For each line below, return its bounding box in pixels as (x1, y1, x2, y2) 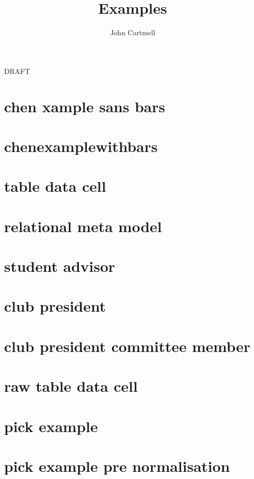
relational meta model (4, 215, 162, 236)
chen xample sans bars (4, 95, 165, 116)
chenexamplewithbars (4, 135, 158, 156)
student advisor (4, 256, 115, 276)
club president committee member (4, 335, 250, 356)
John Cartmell (110, 27, 156, 38)
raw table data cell (4, 375, 138, 396)
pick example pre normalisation (4, 455, 230, 476)
